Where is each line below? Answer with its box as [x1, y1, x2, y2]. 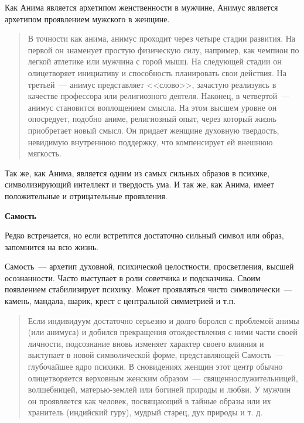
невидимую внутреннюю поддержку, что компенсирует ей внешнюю [28, 135, 273, 148]
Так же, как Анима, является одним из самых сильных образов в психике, [5, 166, 269, 179]
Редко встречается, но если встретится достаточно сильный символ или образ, [5, 229, 284, 241]
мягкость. [28, 147, 62, 159]
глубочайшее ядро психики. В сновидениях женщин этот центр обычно [28, 360, 283, 373]
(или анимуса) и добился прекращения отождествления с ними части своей [28, 326, 298, 338]
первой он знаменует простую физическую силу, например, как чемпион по [28, 43, 299, 56]
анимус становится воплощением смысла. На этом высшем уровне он [28, 101, 277, 113]
